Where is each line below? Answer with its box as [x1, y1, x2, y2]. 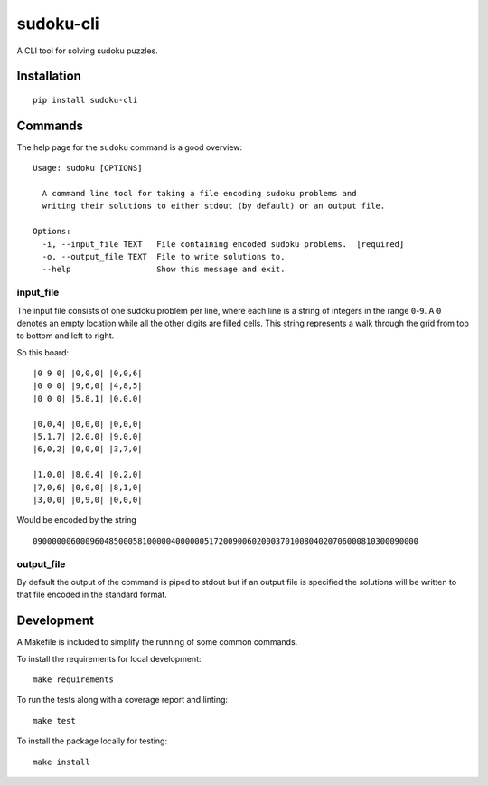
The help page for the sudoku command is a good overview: [16, 141, 243, 153]
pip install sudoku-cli [33, 95, 138, 105]
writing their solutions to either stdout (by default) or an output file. [42, 201, 386, 212]
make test [33, 715, 76, 725]
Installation [16, 69, 81, 84]
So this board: [16, 346, 70, 357]
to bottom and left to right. [16, 330, 115, 341]
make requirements [33, 674, 115, 685]
